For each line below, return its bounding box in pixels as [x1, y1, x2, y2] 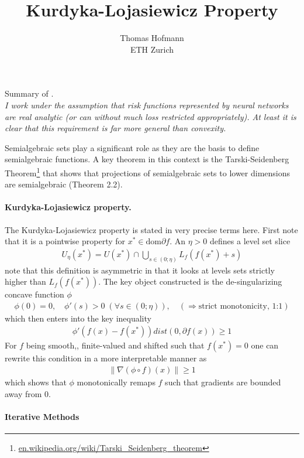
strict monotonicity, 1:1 [198, 302, 283, 310]
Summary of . [5, 87, 54, 100]
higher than [5, 275, 46, 288]
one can [251, 339, 279, 351]
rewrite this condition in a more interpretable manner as [5, 352, 207, 364]
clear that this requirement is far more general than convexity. [5, 122, 226, 134]
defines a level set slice [210, 235, 291, 247]
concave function [5, 288, 64, 300]
